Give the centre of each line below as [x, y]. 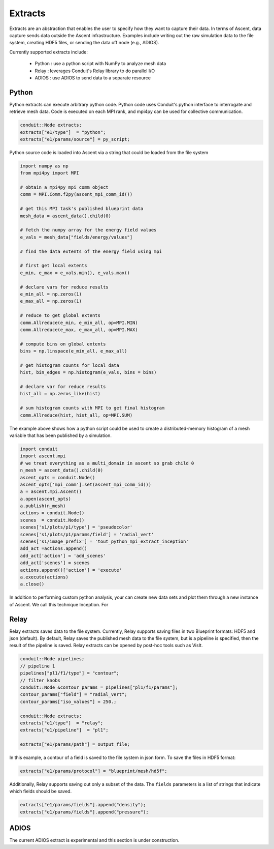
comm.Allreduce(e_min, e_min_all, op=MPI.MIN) [79, 323]
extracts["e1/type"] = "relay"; [62, 723]
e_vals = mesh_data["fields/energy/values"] [76, 237]
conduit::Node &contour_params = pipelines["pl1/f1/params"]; [99, 687]
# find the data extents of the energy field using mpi [91, 251]
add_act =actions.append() [54, 549]
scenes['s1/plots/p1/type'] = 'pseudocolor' [76, 527]
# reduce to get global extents [60, 316]
